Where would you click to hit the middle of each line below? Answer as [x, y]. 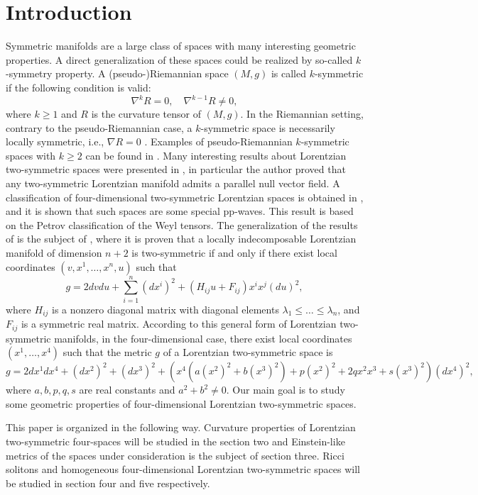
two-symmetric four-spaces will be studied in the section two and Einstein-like [175, 441]
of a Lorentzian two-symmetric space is [248, 352]
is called [288, 73]
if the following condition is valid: [78, 87]
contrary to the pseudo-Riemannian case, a [99, 127]
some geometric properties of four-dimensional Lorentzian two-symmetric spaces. [181, 403]
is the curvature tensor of [146, 113]
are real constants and [127, 390]
